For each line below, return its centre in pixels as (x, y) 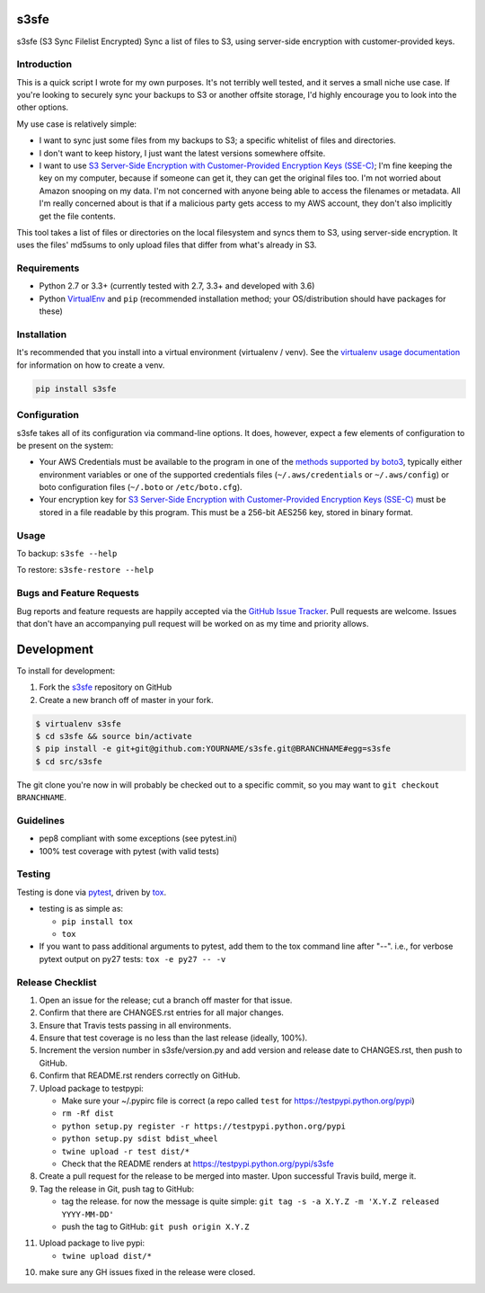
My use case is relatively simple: (77, 124)
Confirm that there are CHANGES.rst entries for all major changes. (162, 1012)
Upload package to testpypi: (91, 1088)
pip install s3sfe (76, 388)
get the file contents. (77, 216)
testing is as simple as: (81, 909)
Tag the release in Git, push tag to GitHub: (117, 1189)
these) (51, 311)
